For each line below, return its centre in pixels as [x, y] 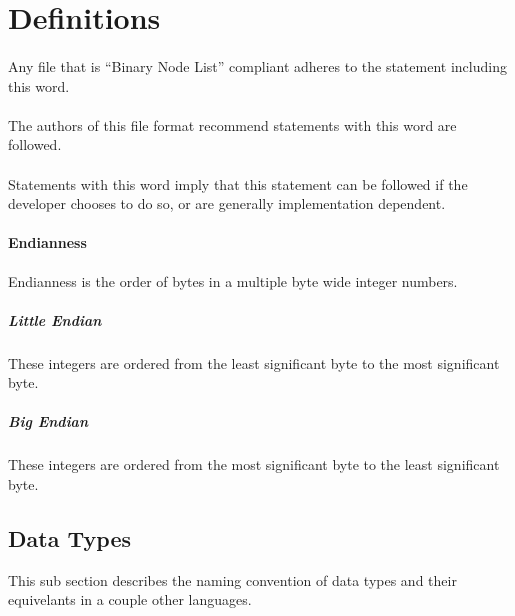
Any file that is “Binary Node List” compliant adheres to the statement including [257, 65]
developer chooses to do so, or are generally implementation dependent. [227, 203]
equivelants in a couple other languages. [130, 599]
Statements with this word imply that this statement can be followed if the [238, 183]
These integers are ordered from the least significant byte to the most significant [254, 362]
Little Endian [55, 319]
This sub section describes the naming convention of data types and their [232, 579]
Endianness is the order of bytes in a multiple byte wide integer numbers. [233, 280]
